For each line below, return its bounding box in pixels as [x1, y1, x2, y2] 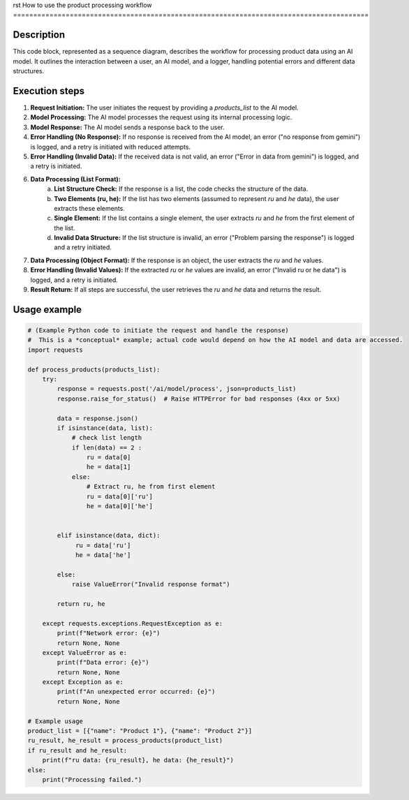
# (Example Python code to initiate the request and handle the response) [27, 327, 290, 334]
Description [13, 29, 66, 41]
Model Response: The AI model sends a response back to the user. [30, 123, 225, 131]
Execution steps [13, 84, 85, 97]
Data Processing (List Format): [30, 175, 121, 183]
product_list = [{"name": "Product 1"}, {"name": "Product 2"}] [27, 727, 253, 735]
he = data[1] [86, 463, 131, 471]
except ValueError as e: [42, 649, 128, 656]
